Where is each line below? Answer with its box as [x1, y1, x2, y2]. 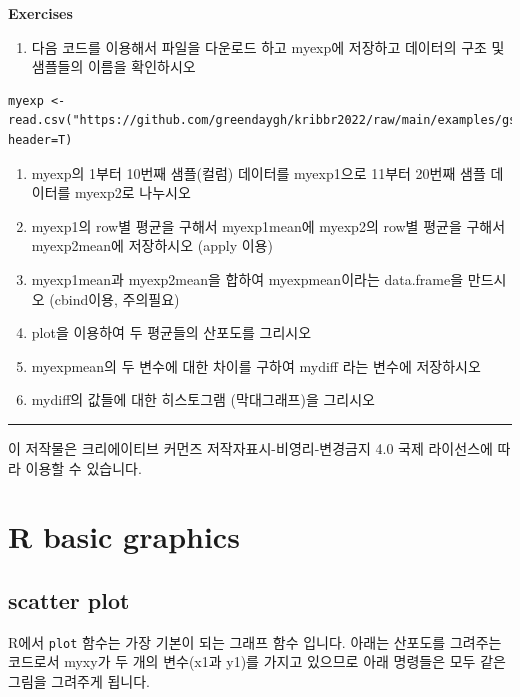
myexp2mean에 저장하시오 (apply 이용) [31, 235, 273, 256]
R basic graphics [8, 516, 240, 557]
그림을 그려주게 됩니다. [8, 670, 151, 691]
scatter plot [8, 584, 130, 615]
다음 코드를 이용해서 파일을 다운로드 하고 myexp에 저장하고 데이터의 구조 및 [31, 36, 505, 57]
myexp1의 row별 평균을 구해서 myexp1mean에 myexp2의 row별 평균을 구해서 [31, 215, 506, 236]
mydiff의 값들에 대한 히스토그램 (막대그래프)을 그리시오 [31, 389, 375, 410]
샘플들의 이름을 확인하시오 [31, 56, 196, 77]
